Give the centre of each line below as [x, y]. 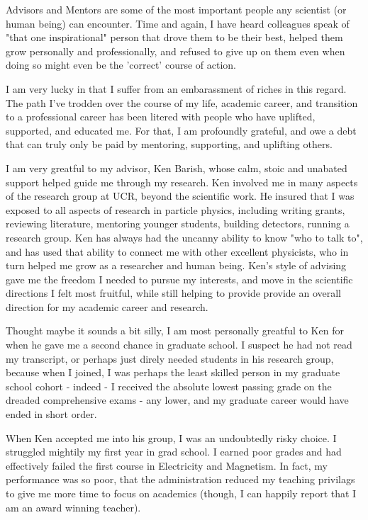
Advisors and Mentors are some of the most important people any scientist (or [176, 9]
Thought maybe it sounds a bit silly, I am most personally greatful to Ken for [175, 330]
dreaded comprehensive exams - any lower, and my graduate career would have [177, 400]
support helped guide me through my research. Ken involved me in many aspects [182, 182]
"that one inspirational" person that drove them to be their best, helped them [174, 37]
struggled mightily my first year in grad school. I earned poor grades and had [174, 452]
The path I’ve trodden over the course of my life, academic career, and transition [182, 102]
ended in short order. [51, 414]
